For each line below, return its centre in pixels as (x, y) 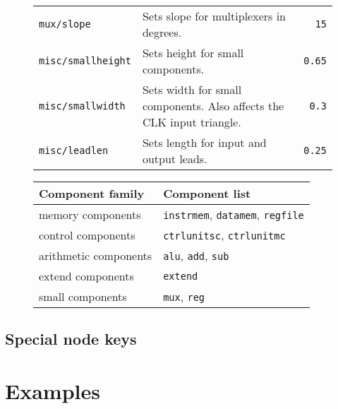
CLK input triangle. (192, 122)
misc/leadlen (74, 150)
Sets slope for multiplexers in (214, 16)
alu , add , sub (196, 255)
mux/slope (65, 24)
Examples (53, 390)
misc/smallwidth (82, 106)
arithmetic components (96, 255)
